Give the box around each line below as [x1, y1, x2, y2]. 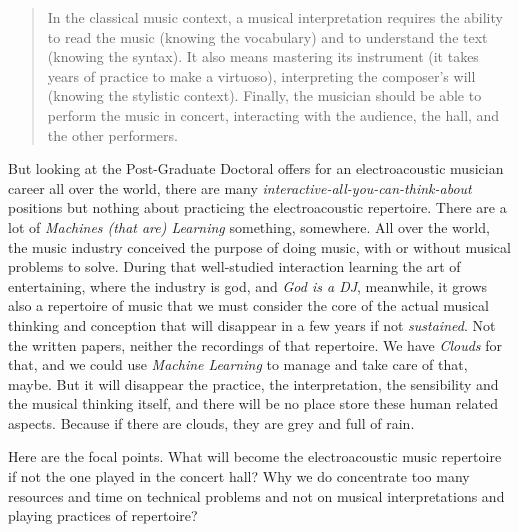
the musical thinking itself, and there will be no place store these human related [8, 393, 499, 414]
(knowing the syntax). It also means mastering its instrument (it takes [47, 46, 479, 67]
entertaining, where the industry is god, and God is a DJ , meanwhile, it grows [8, 275, 488, 296]
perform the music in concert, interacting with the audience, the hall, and [47, 104, 500, 125]
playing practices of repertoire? [8, 505, 198, 526]
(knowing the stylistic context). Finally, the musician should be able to [47, 85, 482, 106]
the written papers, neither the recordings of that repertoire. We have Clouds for [8, 334, 502, 355]
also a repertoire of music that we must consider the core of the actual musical [8, 295, 489, 316]
